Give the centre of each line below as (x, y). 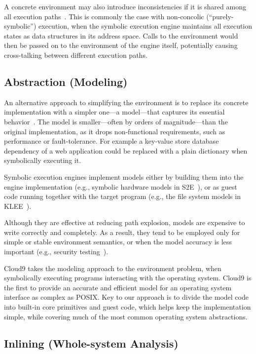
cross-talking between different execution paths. (76, 55)
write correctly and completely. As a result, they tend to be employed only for (122, 232)
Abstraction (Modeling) (66, 81)
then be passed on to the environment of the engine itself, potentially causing (121, 45)
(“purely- (220, 16)
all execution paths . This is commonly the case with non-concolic (104, 16)
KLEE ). (18, 206)
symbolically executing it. (43, 160)
